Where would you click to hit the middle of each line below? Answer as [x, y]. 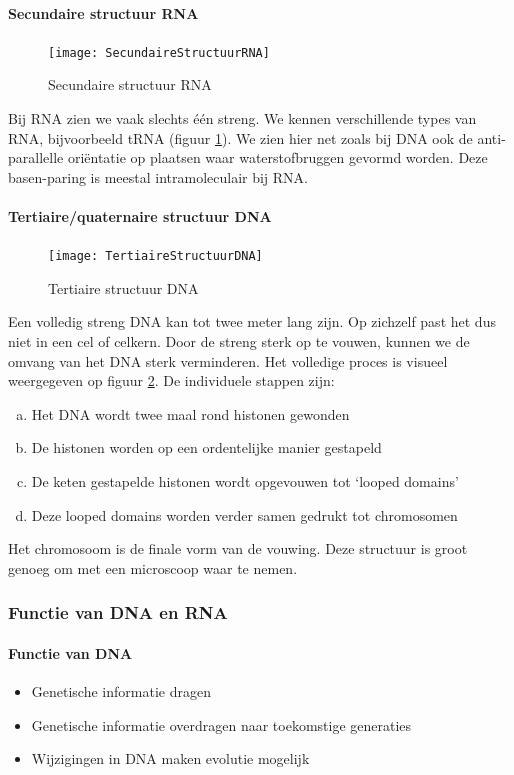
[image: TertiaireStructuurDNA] [155, 256]
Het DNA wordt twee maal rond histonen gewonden [190, 413]
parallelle [36, 157]
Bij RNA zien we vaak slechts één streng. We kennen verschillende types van [242, 118]
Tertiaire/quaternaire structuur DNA [140, 216]
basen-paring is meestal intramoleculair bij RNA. [158, 176]
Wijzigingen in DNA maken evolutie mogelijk [170, 758]
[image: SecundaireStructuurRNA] [159, 52]
